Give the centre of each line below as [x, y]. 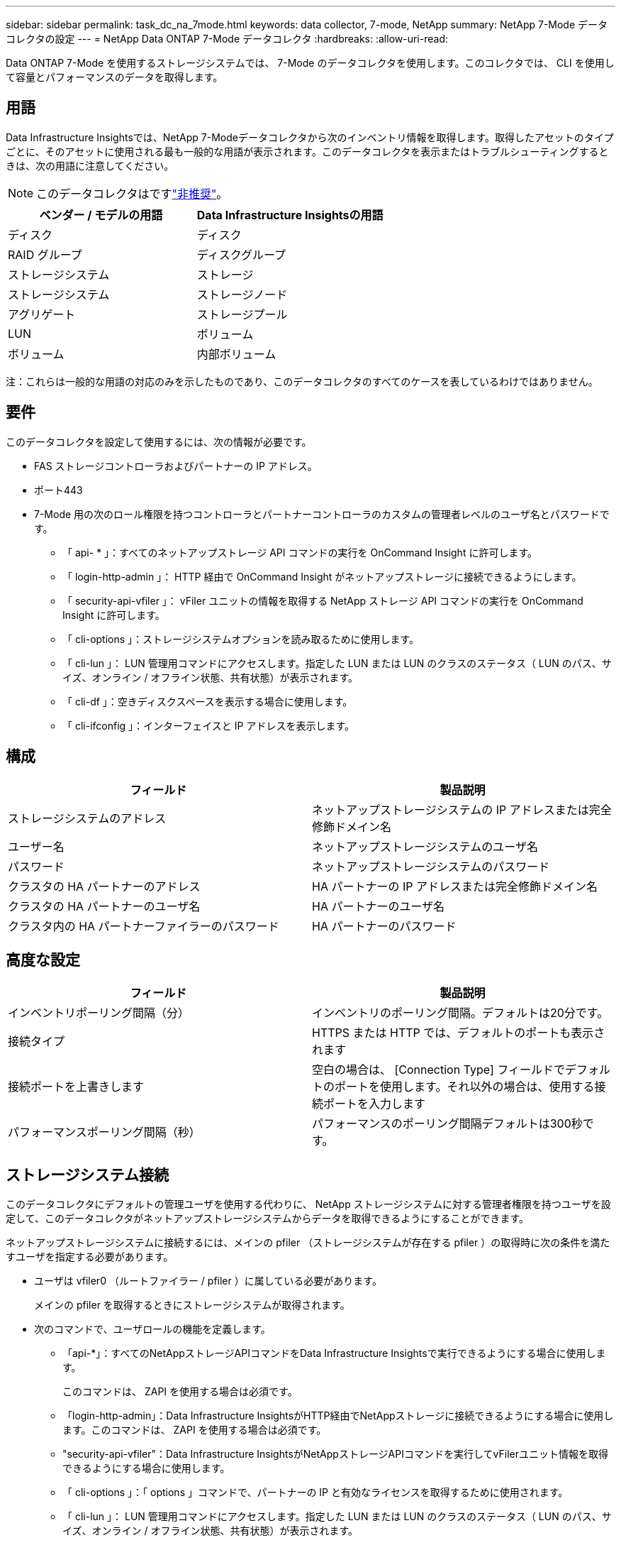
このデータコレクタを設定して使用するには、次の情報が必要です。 [159, 441]
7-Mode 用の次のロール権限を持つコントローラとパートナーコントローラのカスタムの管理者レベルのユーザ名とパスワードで [322, 514]
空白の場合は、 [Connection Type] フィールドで [439, 1070]
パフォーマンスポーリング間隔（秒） [104, 1132]
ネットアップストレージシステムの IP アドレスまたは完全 [462, 809]
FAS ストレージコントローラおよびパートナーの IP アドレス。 [176, 466]
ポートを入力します [375, 1104]
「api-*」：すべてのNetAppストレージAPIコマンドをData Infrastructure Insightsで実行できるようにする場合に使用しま [334, 1353]
